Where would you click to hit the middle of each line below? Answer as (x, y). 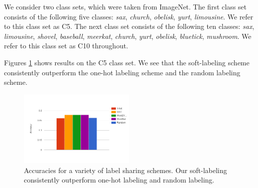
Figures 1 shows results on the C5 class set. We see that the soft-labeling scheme (127, 62)
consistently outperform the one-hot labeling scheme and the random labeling (122, 72)
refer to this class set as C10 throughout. (66, 46)
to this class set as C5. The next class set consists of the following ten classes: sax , (129, 26)
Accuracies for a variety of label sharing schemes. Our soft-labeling (126, 170)
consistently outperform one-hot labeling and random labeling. (119, 180)
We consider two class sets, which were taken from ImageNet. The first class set (125, 6)
